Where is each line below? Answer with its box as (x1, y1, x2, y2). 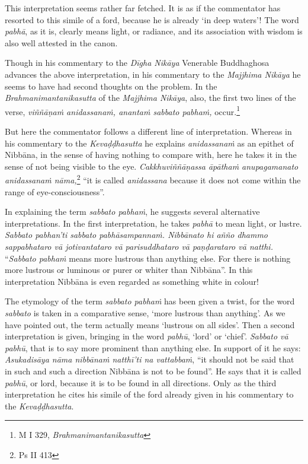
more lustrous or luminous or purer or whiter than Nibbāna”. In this (5, 263, 253, 276)
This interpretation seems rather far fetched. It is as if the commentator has (5, 2, 281, 14)
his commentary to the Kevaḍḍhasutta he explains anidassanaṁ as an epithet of (5, 136, 294, 149)
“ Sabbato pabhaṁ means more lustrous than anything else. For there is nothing (5, 252, 291, 264)
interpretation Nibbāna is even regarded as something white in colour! (5, 275, 259, 287)
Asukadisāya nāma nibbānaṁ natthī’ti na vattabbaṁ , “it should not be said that (5, 353, 294, 366)
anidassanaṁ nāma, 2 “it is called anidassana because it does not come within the (5, 172, 301, 186)
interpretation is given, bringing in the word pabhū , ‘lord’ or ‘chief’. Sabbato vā (5, 330, 288, 342)
